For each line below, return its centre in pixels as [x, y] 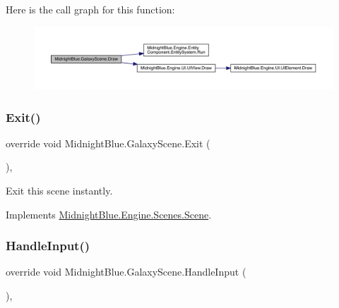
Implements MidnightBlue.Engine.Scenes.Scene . [109, 214]
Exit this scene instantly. [59, 191]
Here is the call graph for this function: [90, 9]
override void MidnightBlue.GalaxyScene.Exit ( [108, 143]
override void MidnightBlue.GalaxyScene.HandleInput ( [126, 272]
